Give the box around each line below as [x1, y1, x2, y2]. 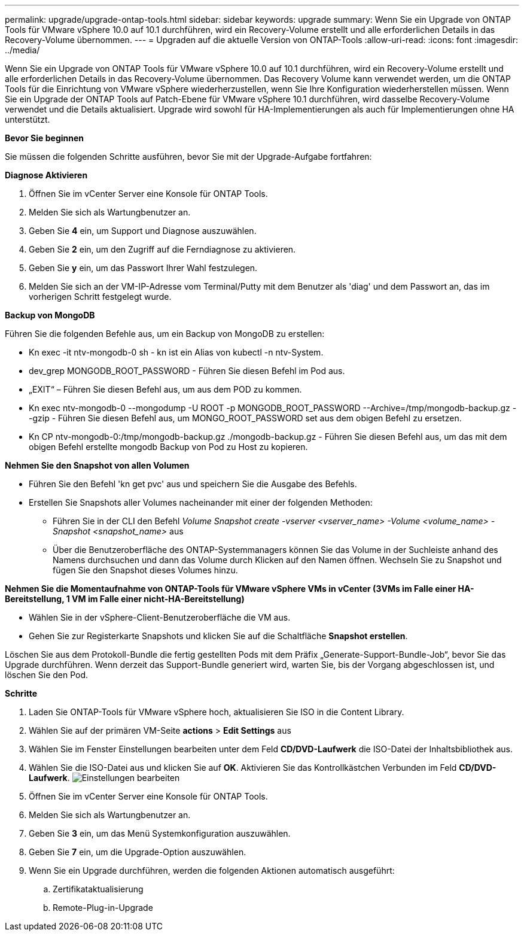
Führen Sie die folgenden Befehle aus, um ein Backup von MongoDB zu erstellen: [5, 329, 325, 339]
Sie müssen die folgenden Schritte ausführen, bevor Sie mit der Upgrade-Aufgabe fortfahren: [5, 151, 372, 162]
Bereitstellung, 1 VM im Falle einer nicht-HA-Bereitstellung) [5, 594, 245, 604]
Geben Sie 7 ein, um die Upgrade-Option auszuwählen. [29, 847, 246, 857]
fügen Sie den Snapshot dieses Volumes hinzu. [53, 565, 238, 575]
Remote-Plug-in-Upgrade [53, 902, 153, 913]
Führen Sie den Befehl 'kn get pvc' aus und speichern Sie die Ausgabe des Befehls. [29, 479, 357, 489]
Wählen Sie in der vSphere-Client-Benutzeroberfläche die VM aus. [29, 612, 291, 622]
